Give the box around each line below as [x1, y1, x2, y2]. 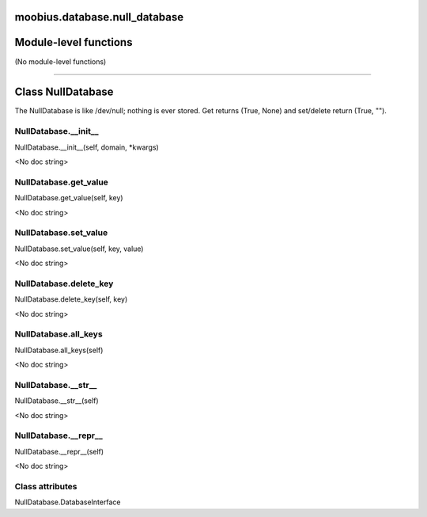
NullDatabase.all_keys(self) [14, 345, 104, 355]
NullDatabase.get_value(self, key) [14, 193, 123, 203]
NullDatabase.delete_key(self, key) [14, 295, 128, 304]
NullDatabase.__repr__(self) [14, 447, 104, 456]
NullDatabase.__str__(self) [14, 396, 99, 405]
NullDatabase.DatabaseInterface [14, 497, 121, 507]
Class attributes [14, 481, 77, 492]
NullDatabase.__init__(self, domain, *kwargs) [14, 143, 160, 152]
